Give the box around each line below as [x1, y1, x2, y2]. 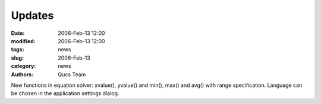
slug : [11, 54, 24, 61]
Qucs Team [58, 71, 86, 78]
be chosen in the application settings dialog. [11, 90, 119, 97]
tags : [11, 46, 24, 53]
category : [11, 63, 36, 70]
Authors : [11, 71, 34, 78]
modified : [11, 37, 36, 44]
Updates [11, 9, 54, 22]
